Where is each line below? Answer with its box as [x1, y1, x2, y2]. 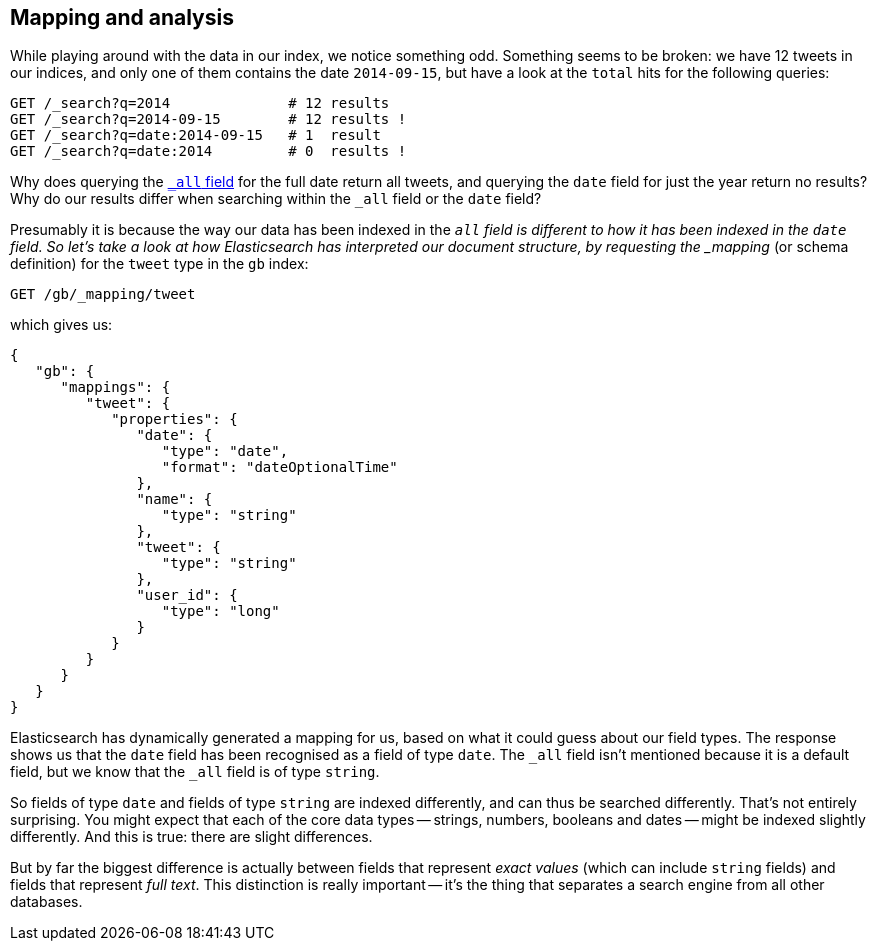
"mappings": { [60, 379, 171, 396]
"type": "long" [161, 603, 280, 620]
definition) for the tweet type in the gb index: [10, 255, 309, 273]
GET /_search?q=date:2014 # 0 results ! [10, 143, 407, 160]
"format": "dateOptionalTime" [161, 459, 398, 476]
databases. [10, 893, 83, 911]
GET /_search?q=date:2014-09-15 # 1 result [10, 127, 381, 144]
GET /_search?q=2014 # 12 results [10, 95, 390, 112]
